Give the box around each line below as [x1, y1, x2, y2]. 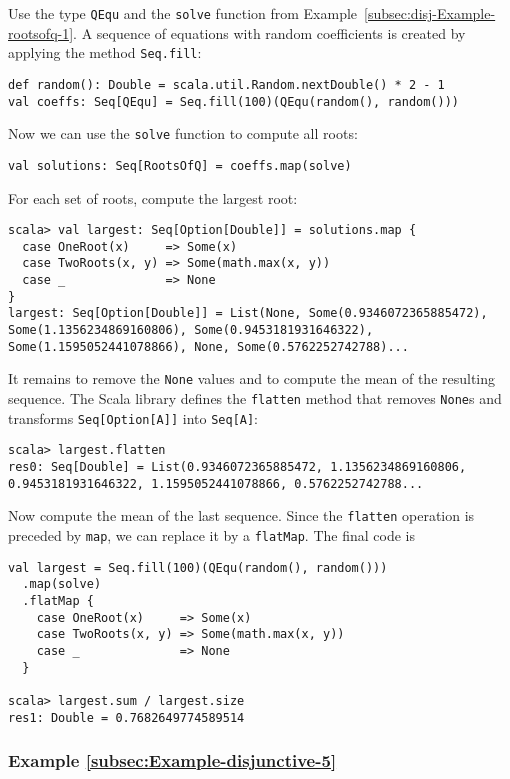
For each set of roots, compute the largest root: [8, 187, 298, 208]
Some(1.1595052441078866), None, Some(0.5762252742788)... [8, 339, 409, 354]
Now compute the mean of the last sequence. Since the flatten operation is [8, 505, 475, 526]
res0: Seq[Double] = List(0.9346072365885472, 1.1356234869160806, [8, 460, 467, 474]
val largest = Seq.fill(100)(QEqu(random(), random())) [8, 560, 388, 575]
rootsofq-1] [8, 22, 74, 43]
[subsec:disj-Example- [364, 3, 496, 23]
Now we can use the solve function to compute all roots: [8, 123, 358, 144]
